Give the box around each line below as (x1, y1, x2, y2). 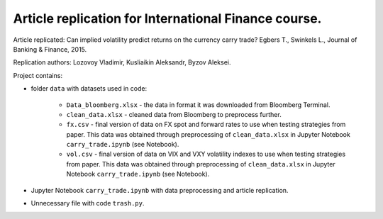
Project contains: (13, 71, 63, 79)
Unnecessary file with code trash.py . (30, 199, 145, 208)
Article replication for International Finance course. (13, 11, 322, 26)
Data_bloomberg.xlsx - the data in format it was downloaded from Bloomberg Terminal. (66, 100, 331, 109)
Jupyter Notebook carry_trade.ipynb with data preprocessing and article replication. (30, 186, 289, 194)
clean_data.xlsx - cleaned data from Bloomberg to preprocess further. (66, 110, 282, 118)
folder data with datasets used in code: (30, 84, 148, 93)
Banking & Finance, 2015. (13, 45, 87, 53)
